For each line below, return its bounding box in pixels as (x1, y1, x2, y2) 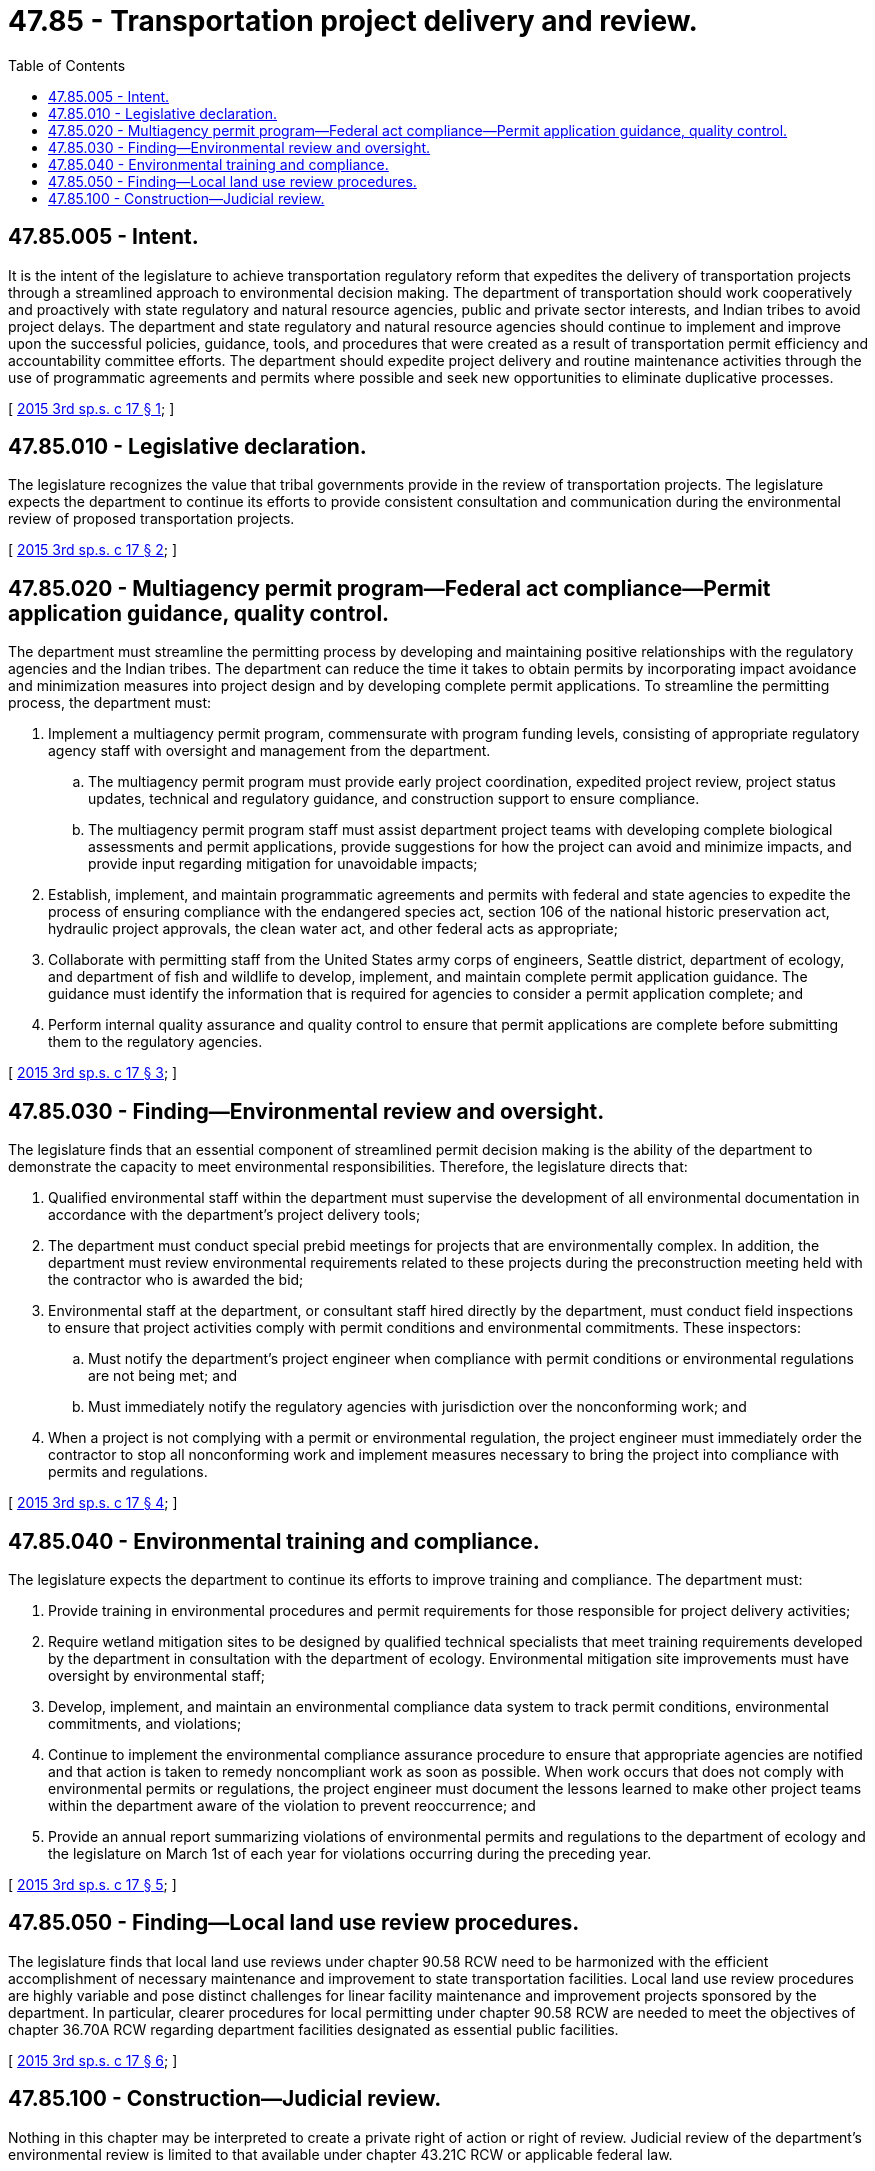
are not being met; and (88, 1367, 237, 1385)
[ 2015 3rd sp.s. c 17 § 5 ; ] (8, 1875, 177, 1893)
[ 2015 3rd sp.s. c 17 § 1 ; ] (8, 399, 175, 417)
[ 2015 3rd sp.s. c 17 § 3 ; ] (8, 1064, 178, 1082)
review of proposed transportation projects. (8, 510, 295, 528)
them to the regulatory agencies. (48, 1033, 263, 1051)
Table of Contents (8, 56, 126, 74)
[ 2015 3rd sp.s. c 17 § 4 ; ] (8, 1494, 178, 1512)
